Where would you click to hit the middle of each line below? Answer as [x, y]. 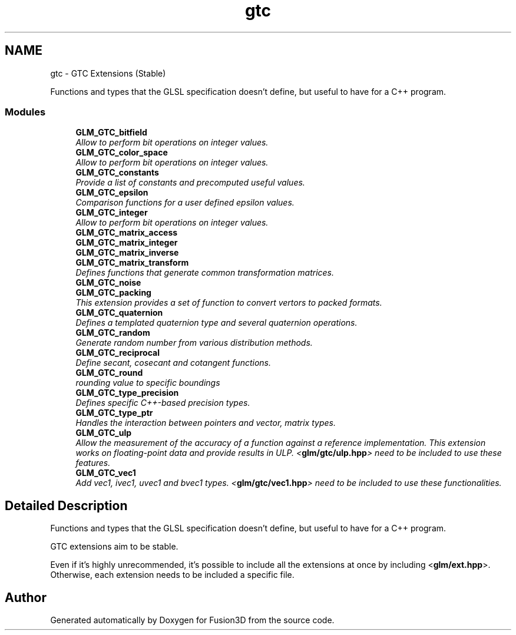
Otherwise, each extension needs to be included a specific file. [172, 575]
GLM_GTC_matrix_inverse [127, 253]
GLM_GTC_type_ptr [114, 413]
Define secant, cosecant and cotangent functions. [173, 363]
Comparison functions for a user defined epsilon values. [185, 203]
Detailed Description [66, 505]
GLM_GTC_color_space [122, 153]
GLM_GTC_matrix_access [127, 233]
